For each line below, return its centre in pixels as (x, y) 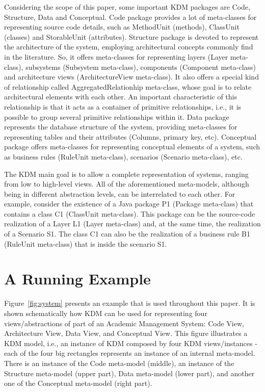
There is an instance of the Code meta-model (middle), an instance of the (119, 363)
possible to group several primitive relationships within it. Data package (117, 116)
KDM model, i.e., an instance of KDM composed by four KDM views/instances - (131, 343)
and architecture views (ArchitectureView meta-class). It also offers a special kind (131, 77)
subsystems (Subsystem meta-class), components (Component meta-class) (141, 67)
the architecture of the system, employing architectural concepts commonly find (129, 47)
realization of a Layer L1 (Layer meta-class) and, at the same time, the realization (132, 224)
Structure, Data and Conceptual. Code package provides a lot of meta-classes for (130, 17)
